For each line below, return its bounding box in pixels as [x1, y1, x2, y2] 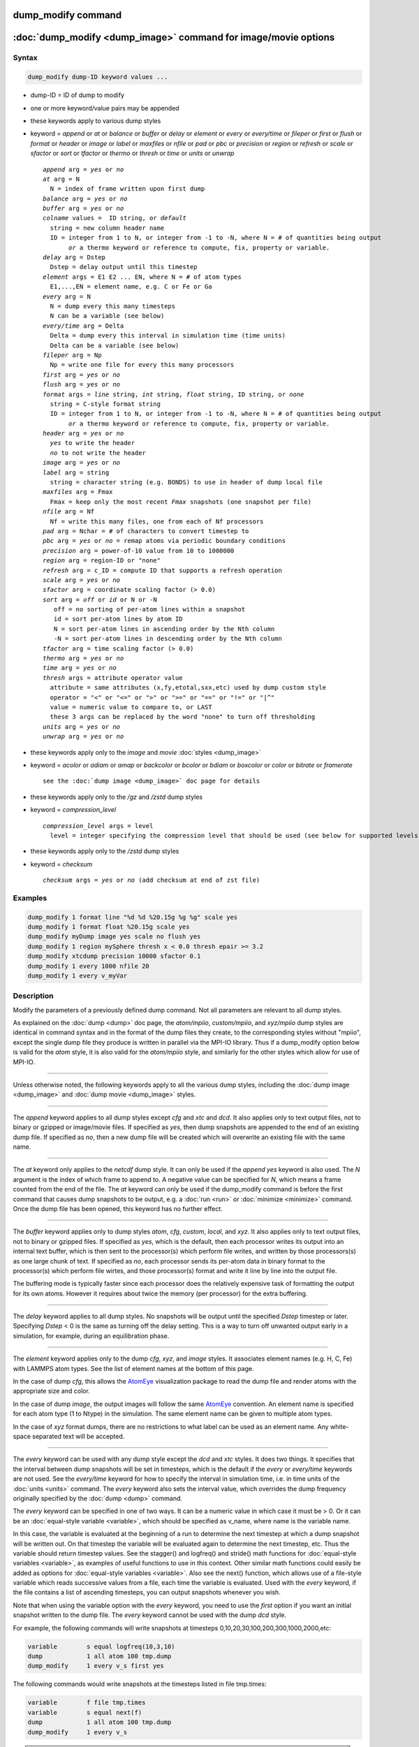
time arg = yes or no [43, 664, 117, 672]
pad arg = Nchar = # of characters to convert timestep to [43, 527, 249, 535]
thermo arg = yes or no [43, 654, 124, 662]
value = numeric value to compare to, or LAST [50, 703, 212, 711]
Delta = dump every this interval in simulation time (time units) [50, 332, 286, 340]
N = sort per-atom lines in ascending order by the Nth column [53, 625, 275, 632]
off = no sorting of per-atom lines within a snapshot [53, 605, 246, 614]
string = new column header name [50, 224, 165, 232]
